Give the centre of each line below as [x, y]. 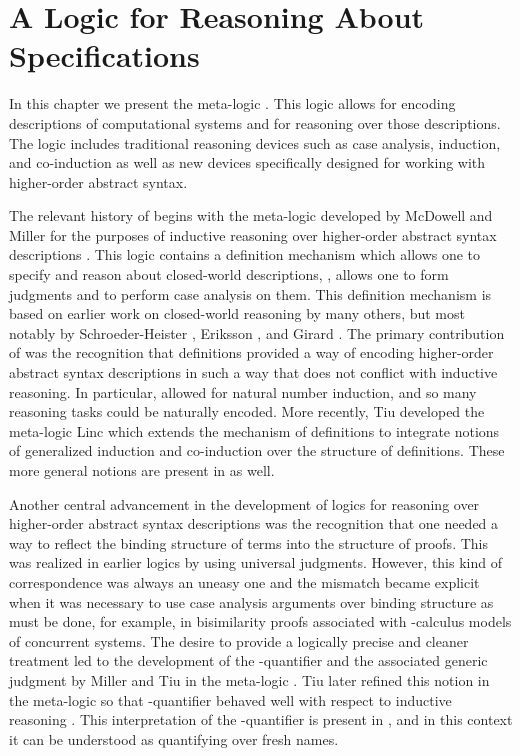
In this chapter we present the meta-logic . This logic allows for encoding [232, 103]
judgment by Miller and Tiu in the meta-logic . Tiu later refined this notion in [249, 679]
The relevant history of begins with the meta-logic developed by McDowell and [251, 215]
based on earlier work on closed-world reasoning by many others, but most [237, 313]
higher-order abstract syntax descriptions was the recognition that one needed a [254, 523]
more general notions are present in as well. [142, 470]
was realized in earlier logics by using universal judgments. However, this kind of [255, 562]
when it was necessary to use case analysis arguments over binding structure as [251, 601]
